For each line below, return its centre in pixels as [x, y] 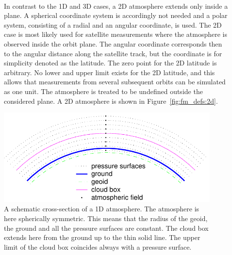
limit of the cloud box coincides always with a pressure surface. [98, 247]
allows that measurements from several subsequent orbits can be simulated [115, 82]
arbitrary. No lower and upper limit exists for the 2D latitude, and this [109, 72]
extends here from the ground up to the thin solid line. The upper [102, 237]
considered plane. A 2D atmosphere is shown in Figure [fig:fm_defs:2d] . [111, 101]
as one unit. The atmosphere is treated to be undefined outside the [103, 91]
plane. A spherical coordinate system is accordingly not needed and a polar [116, 15]
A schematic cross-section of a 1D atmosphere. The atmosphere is [102, 209]
